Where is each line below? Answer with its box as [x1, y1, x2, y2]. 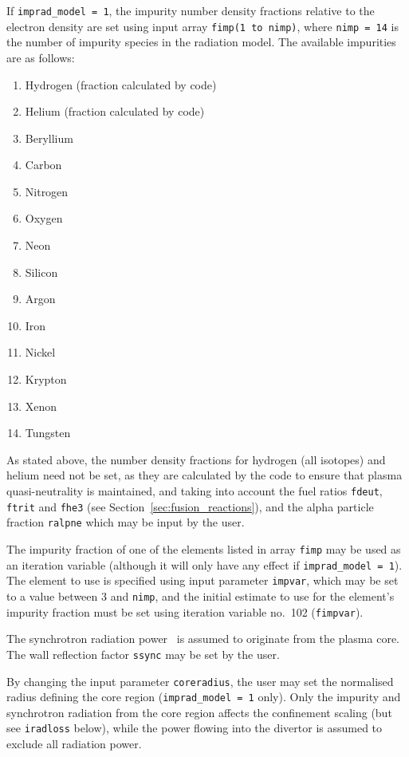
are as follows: [6, 49, 75, 65]
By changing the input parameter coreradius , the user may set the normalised [6, 672, 394, 689]
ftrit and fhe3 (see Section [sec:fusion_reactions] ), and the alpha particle [6, 498, 374, 515]
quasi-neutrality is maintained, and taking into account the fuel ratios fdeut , [6, 483, 383, 499]
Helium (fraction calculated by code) [25, 103, 205, 120]
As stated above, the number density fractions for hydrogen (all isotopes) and [6, 451, 386, 467]
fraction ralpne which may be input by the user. [6, 514, 245, 530]
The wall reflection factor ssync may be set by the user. [6, 645, 280, 662]
